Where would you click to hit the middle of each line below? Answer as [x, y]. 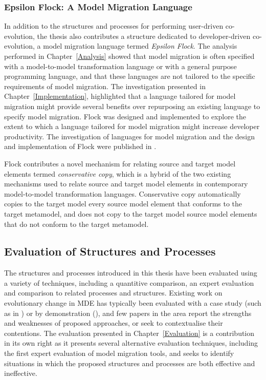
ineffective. [21, 373]
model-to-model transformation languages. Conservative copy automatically [123, 193]
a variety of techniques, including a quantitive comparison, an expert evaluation [129, 282]
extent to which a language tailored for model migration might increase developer [132, 126]
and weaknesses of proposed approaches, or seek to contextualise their [114, 323]
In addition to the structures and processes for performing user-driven [114, 26]
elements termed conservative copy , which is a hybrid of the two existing [118, 173]
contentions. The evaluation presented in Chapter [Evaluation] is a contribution [129, 333]
